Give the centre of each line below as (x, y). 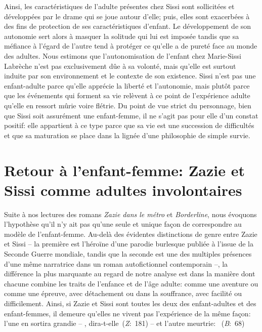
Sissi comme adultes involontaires (123, 190)
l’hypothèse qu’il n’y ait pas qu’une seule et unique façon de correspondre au (123, 224)
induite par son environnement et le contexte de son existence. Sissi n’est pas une (130, 76)
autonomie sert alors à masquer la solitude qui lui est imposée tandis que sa (122, 36)
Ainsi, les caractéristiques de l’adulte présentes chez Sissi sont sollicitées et (119, 6)
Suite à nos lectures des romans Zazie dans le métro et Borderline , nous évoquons (130, 214)
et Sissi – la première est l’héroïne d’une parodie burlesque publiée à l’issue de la (129, 244)
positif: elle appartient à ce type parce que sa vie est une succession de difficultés (129, 125)
